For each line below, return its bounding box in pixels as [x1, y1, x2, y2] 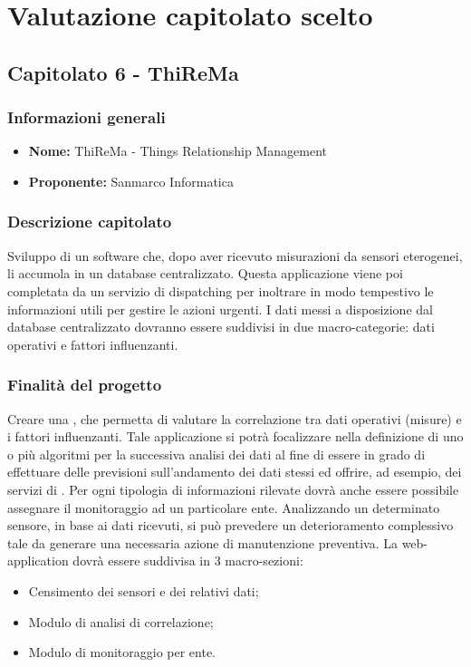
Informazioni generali [7, 106, 166, 129]
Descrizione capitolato [7, 210, 172, 233]
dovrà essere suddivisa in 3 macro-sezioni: [72, 551, 303, 570]
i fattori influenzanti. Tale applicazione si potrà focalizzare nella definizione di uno [7, 427, 464, 446]
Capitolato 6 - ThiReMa [7, 58, 239, 86]
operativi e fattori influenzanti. [7, 334, 178, 353]
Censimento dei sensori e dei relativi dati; [28, 581, 259, 600]
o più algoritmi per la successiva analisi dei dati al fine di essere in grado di [7, 444, 426, 463]
